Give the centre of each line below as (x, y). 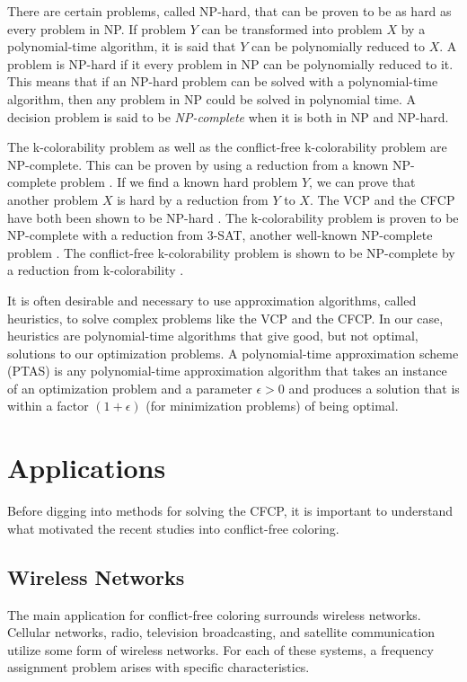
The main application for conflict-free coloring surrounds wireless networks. (214, 614)
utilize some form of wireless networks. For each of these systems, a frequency (220, 649)
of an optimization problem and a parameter (130, 388)
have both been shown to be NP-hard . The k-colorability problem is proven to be (233, 217)
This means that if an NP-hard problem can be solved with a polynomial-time (223, 81)
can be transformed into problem (292, 28)
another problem (53, 199)
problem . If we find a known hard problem (179, 182)
